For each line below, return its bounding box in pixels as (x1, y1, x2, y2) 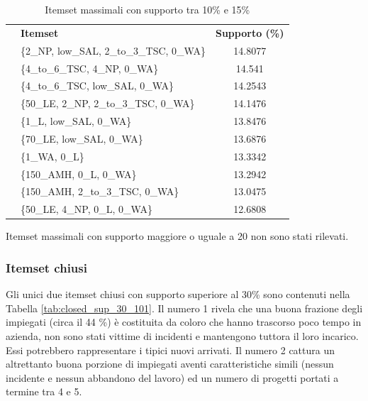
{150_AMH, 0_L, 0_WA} (21, 166, 137, 181)
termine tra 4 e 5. (6, 384, 82, 399)
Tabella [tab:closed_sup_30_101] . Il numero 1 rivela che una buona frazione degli (6, 300, 363, 315)
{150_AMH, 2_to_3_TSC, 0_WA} (21, 184, 179, 199)
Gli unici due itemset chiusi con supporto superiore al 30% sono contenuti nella (6, 287, 350, 302)
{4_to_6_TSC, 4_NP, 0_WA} (21, 60, 159, 75)
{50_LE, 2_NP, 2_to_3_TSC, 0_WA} (21, 96, 195, 111)
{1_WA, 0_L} (21, 148, 84, 163)
